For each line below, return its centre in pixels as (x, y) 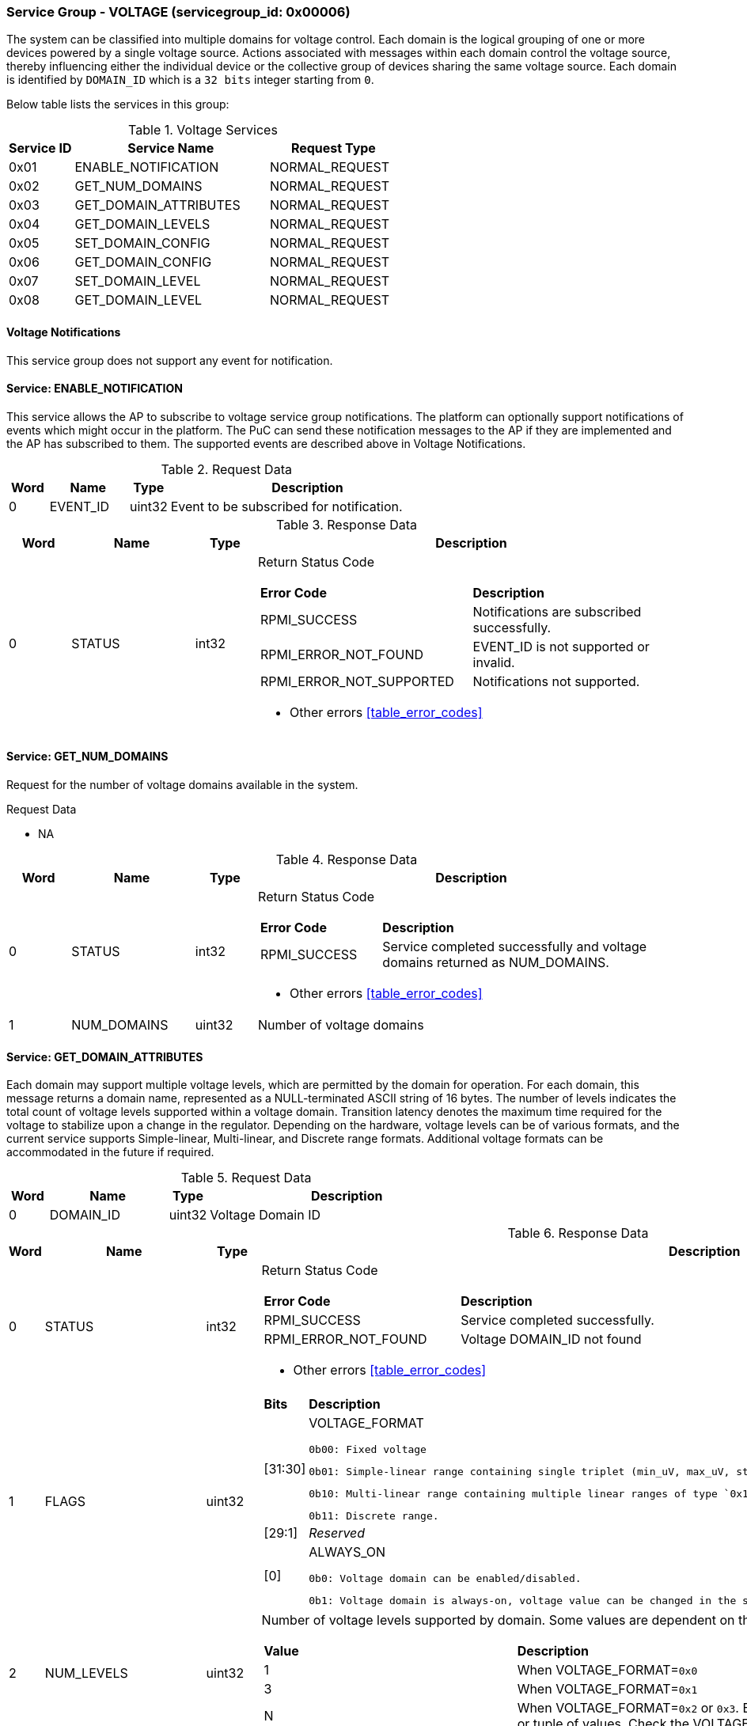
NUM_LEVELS (86, 1673)
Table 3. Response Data (347, 524)
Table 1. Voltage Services (203, 130)
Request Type (333, 148)
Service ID (40, 148)
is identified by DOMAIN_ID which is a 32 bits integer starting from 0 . (190, 80)
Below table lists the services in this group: (118, 104)
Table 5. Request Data (246, 1178)
